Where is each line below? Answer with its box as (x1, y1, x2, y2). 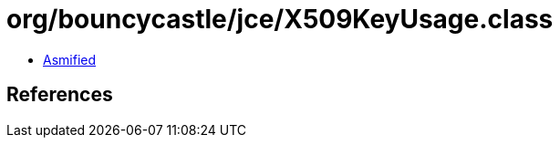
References (6, 83, 113, 107)
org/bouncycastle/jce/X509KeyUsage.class (6, 4, 554, 35)
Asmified (43, 51, 97, 67)
